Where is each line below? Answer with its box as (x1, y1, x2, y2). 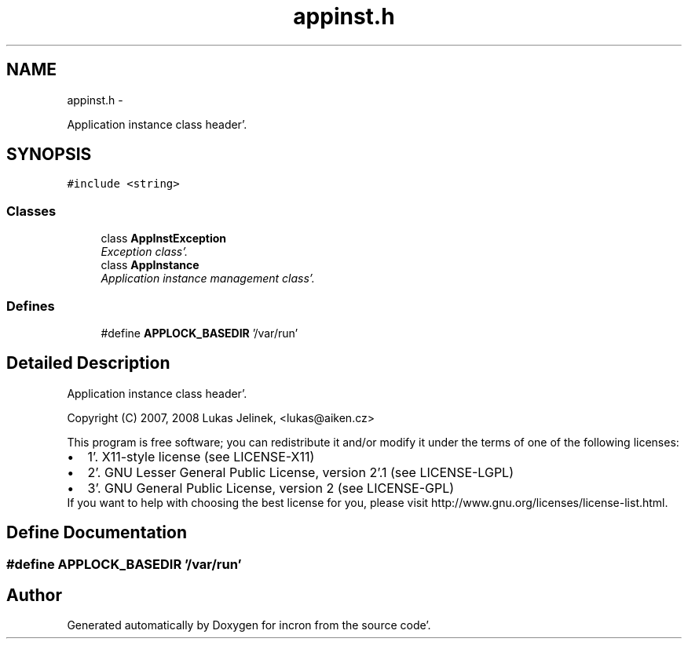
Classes (6, 202, 57, 219)
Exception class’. (101, 245, 188, 259)
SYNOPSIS (6, 144, 92, 165)
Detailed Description (6, 353, 170, 374)
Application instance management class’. (101, 271, 315, 286)
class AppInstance (101, 258, 199, 272)
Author (6, 585, 62, 606)
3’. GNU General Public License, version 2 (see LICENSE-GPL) (87, 479, 455, 496)
